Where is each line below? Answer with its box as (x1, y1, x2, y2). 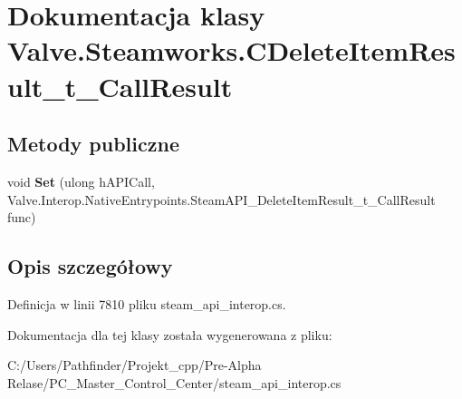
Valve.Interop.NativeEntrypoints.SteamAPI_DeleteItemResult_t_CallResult (7, 190, 436, 209)
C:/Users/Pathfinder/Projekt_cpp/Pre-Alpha (7, 355, 262, 375)
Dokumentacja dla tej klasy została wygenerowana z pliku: (7, 325, 332, 344)
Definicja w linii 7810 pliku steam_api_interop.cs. (7, 294, 286, 313)
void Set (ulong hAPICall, (7, 171, 155, 190)
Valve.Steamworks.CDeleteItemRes (7, 32, 456, 69)
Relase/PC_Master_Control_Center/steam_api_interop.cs (7, 373, 342, 392)
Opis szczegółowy (7, 252, 173, 280)
